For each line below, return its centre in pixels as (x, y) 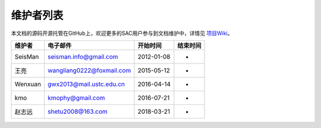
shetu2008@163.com (78, 111)
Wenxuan (28, 84)
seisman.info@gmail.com (83, 56)
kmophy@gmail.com (76, 98)
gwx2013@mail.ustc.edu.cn (86, 84)
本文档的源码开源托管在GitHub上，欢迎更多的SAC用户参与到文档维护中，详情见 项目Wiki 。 (122, 33)
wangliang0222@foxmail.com (89, 70)
